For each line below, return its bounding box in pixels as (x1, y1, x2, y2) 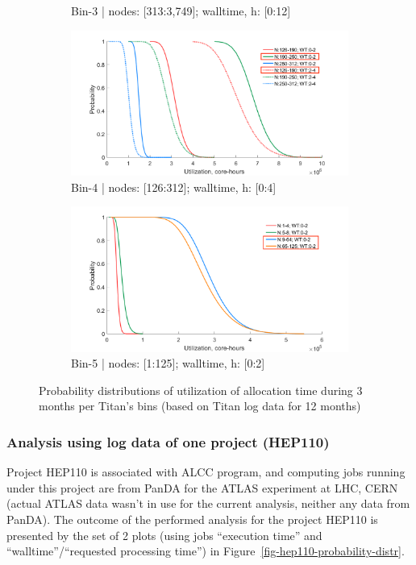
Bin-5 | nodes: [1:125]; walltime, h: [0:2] (71, 355, 265, 372)
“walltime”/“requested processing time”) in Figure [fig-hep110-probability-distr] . (6, 542, 405, 559)
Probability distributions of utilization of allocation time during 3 (39, 381, 363, 398)
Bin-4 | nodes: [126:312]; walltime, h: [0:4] (71, 178, 277, 195)
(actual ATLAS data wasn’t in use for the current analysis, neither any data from (6, 495, 410, 512)
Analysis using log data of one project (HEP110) (6, 431, 330, 451)
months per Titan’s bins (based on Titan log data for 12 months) (39, 397, 361, 414)
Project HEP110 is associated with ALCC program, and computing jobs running (6, 463, 406, 480)
